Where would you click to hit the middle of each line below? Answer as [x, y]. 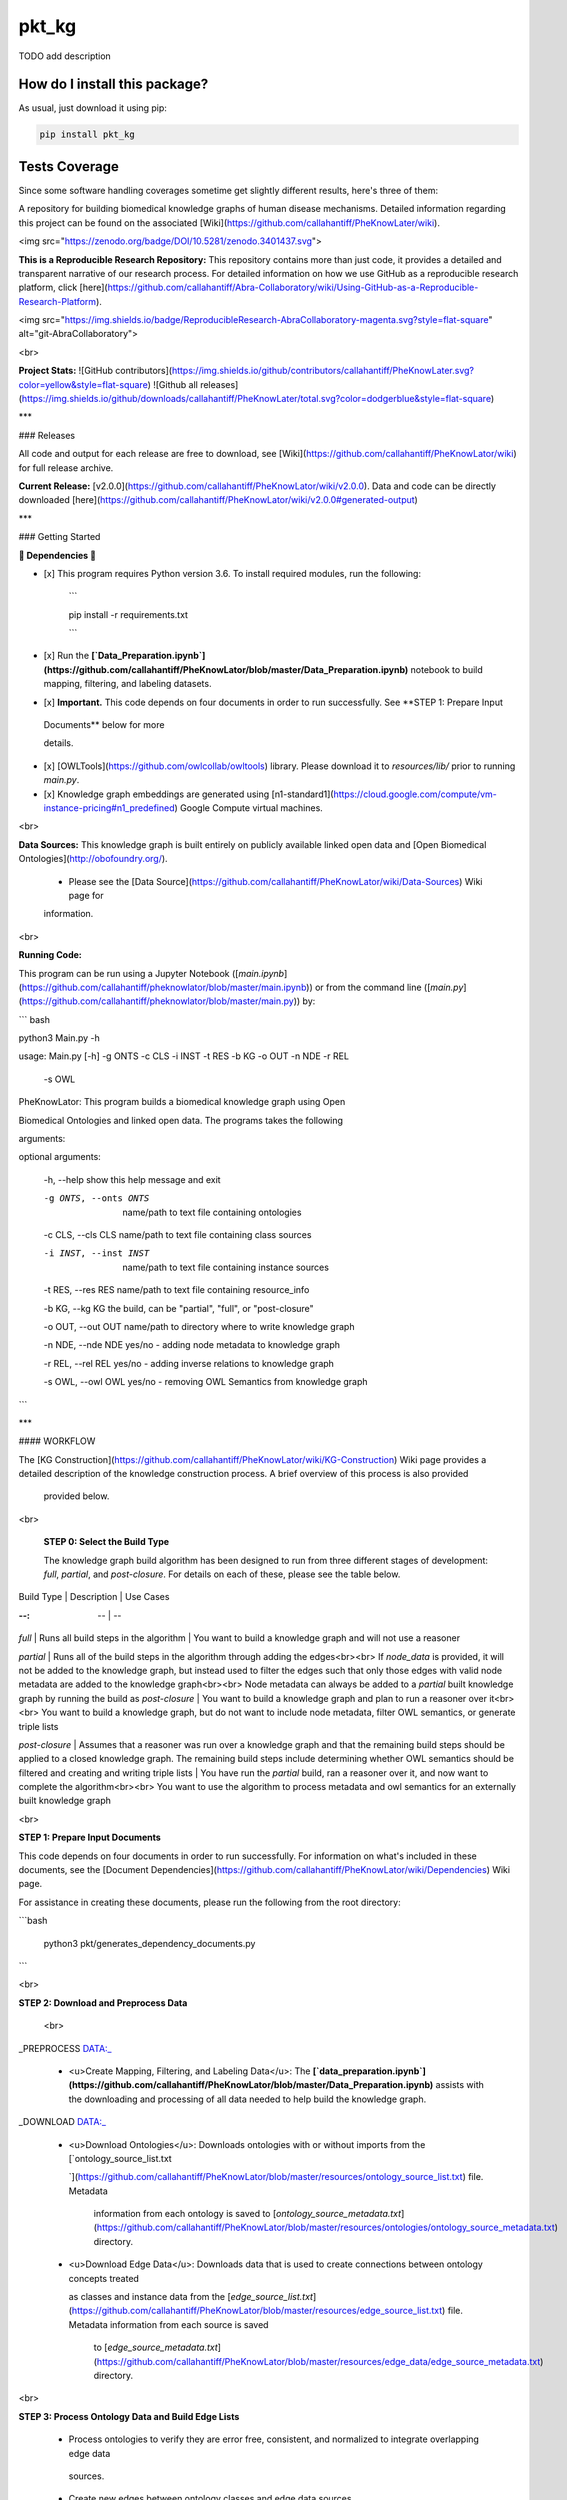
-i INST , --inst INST [96, 1253]
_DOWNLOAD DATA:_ [62, 2122]
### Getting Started [59, 537]
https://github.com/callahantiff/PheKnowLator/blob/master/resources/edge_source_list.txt [257, 2311]
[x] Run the [66, 656]
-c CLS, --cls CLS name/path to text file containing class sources [177, 1234]
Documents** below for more [104, 725]
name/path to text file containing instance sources [226, 1267]
